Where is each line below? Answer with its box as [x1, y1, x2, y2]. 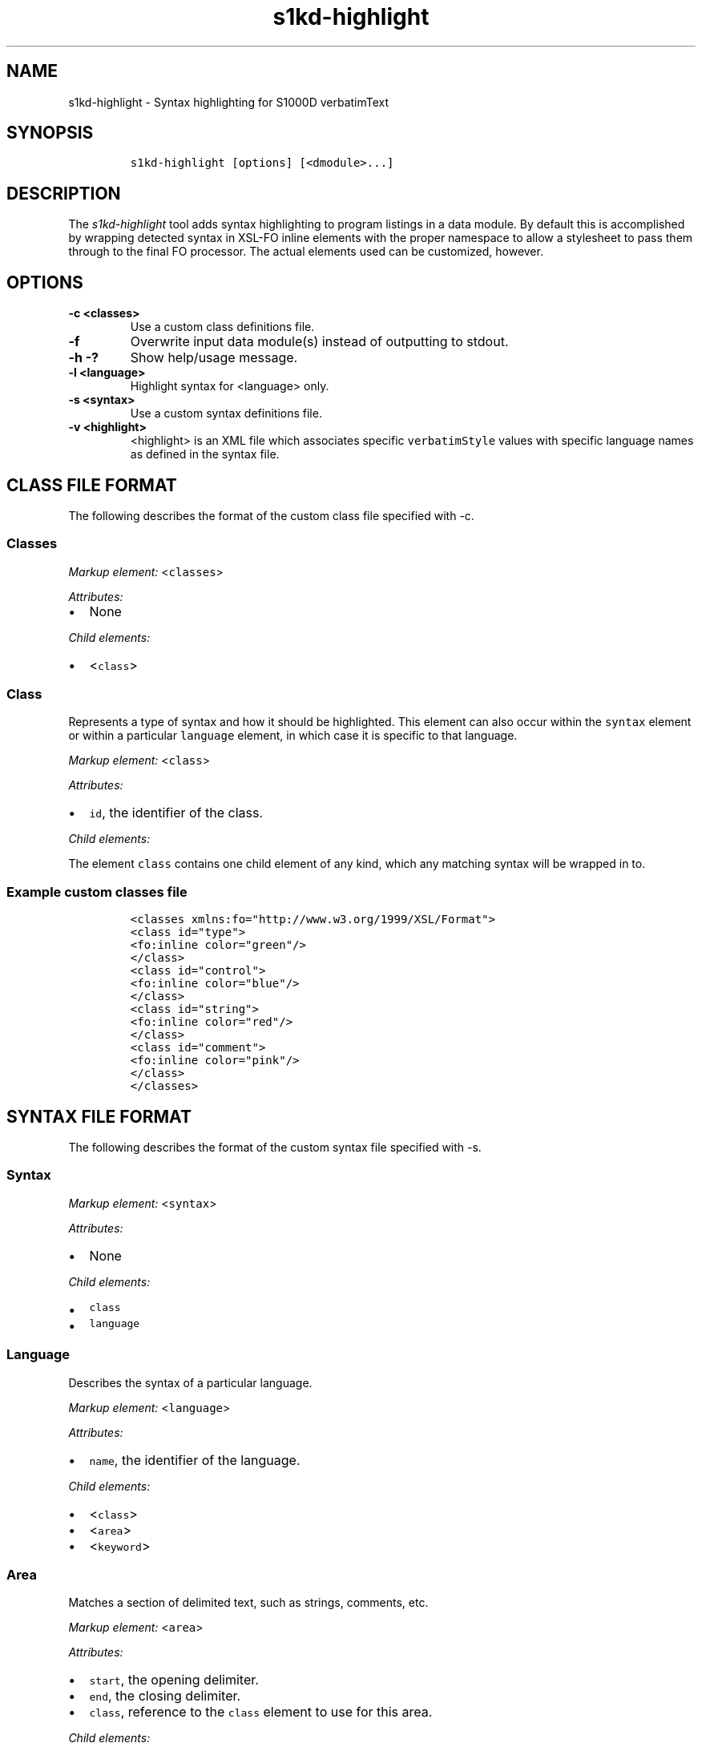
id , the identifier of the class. [89, 805, 264, 821]
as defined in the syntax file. [130, 447, 280, 462]
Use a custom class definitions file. [130, 320, 315, 334]
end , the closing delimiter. [89, 1688, 241, 1705]
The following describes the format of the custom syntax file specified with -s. [68, 1140, 482, 1155]
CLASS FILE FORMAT [6, 474, 177, 495]
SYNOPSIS [6, 123, 94, 143]
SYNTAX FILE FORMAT [6, 1106, 192, 1127]
